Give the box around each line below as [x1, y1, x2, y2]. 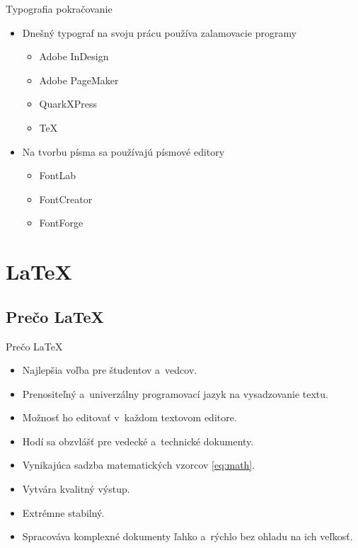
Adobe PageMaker [39, 72, 119, 87]
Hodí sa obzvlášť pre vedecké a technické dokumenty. [22, 433, 254, 448]
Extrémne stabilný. [22, 505, 105, 520]
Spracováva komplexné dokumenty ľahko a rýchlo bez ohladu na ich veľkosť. [22, 529, 353, 544]
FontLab [39, 168, 76, 183]
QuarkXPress [39, 96, 97, 111]
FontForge [39, 215, 83, 230]
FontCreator [39, 191, 93, 206]
